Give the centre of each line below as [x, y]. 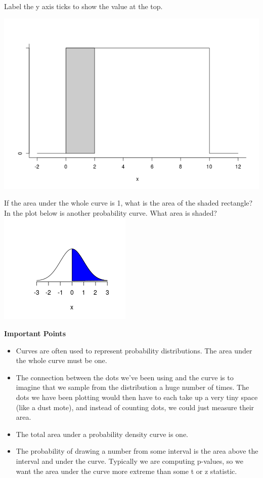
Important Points [35, 333]
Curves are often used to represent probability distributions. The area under [134, 350]
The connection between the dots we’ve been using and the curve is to [125, 377]
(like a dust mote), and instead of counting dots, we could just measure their [135, 407]
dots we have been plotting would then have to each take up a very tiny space [137, 397]
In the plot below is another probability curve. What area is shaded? [111, 212]
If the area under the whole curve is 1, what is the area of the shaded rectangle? [128, 203]
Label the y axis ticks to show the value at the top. [83, 6]
